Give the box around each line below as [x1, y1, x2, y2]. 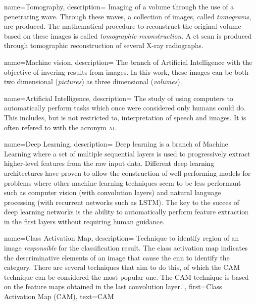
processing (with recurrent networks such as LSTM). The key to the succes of [4, 197, 239, 207]
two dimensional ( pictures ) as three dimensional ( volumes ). [4, 76, 182, 87]
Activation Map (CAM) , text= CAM [4, 291, 114, 302]
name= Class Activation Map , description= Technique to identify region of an [4, 233, 239, 243]
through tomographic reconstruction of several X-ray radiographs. [4, 40, 204, 51]
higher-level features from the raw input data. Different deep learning [4, 158, 214, 168]
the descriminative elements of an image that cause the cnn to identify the [4, 252, 230, 262]
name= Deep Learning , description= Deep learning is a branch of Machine [4, 139, 228, 149]
